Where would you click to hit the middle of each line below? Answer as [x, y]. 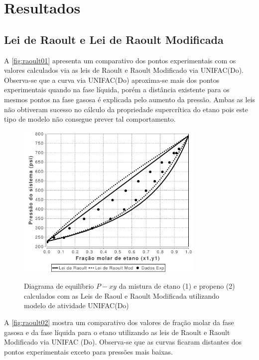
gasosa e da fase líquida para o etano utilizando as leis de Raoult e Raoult [117, 332]
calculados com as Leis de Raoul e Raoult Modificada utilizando [122, 295]
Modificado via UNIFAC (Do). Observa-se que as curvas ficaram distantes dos [123, 342]
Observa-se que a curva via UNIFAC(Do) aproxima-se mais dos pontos [112, 80]
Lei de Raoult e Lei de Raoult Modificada [114, 39]
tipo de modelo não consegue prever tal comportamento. [90, 119]
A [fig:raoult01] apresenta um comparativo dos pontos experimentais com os [120, 60]
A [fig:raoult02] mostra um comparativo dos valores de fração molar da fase [119, 322]
